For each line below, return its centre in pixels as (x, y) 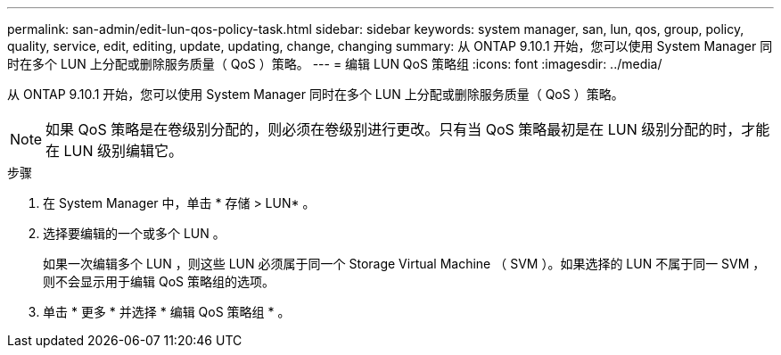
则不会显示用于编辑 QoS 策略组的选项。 (159, 281)
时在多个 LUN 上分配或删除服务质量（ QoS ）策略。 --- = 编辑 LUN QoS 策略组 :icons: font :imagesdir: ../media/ (335, 64)
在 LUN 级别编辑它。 (115, 151)
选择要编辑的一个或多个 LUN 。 (134, 233)
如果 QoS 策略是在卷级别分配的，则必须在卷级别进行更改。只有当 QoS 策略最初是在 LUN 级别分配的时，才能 (408, 129)
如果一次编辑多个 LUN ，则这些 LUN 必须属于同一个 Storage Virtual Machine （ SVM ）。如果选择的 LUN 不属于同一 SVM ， (404, 264)
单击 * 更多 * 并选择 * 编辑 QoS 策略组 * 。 (167, 312)
